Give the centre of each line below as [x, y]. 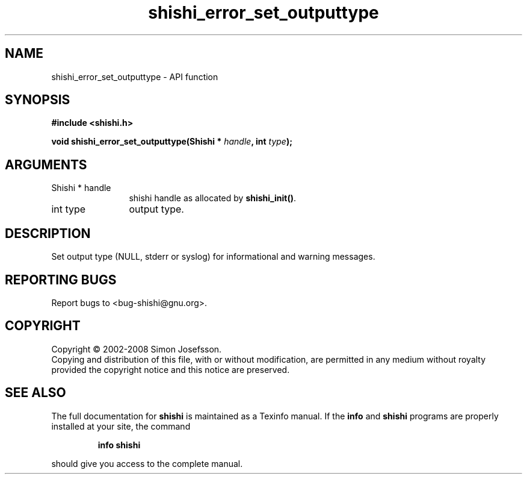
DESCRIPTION [48, 233]
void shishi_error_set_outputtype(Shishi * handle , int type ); [172, 142]
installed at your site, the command [121, 426]
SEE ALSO [35, 393]
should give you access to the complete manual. [147, 463]
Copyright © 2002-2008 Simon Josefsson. [137, 349]
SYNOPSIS [38, 100]
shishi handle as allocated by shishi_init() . [212, 198]
